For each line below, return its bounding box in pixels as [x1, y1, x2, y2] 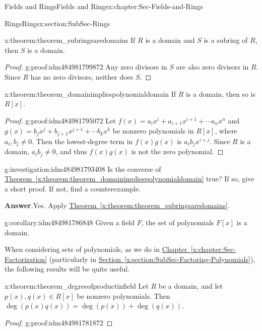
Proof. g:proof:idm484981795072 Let [5, 115, 116, 125]
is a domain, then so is [186, 88, 255, 99]
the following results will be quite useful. [5, 263, 130, 274]
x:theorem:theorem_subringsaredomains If [5, 35, 136, 45]
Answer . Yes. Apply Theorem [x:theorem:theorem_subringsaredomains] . [5, 200, 230, 211]
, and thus [55, 146, 87, 157]
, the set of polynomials [141, 217, 214, 227]
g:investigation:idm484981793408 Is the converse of [5, 163, 161, 174]
